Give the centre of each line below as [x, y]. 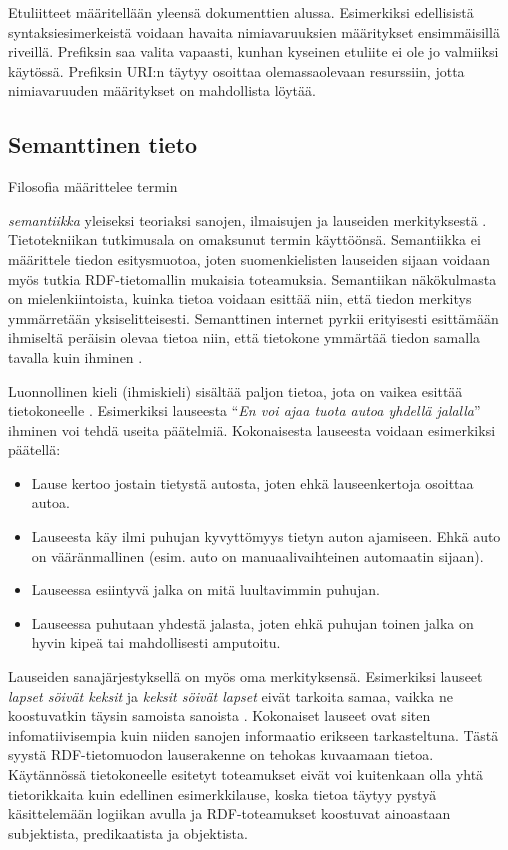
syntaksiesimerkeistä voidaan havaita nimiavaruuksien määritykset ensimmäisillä [254, 31]
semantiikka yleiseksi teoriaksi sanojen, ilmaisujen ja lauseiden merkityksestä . [247, 219]
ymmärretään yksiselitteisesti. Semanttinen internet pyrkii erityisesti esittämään [253, 317]
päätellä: [34, 449]
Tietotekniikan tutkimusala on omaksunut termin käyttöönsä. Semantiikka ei [244, 239]
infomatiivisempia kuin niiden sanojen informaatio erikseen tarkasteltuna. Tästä [253, 734]
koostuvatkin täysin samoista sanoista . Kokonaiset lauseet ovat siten [219, 715]
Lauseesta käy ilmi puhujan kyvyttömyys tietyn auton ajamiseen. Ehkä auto [266, 536]
